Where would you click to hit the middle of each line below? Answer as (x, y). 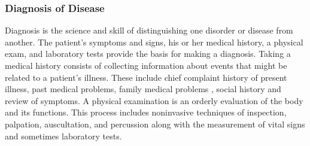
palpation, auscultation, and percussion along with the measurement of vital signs (155, 124)
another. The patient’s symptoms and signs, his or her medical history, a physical (154, 42)
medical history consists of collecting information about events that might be (146, 65)
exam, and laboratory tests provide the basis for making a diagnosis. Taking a (148, 54)
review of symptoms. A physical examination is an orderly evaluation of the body (154, 100)
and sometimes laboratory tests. (63, 136)
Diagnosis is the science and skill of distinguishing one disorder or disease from (149, 30)
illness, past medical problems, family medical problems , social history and (143, 89)
